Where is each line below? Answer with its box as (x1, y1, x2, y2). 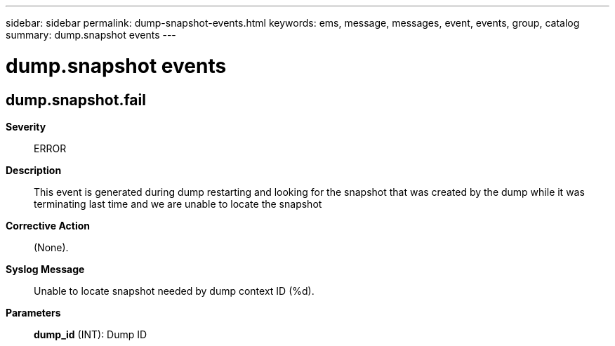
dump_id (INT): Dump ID (34, 328, 147, 340)
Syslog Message (6, 262, 85, 275)
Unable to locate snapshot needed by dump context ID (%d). (34, 284, 315, 297)
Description (6, 164, 62, 176)
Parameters (6, 306, 61, 319)
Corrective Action (6, 219, 90, 232)
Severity (6, 120, 46, 133)
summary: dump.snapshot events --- (6, 29, 176, 41)
